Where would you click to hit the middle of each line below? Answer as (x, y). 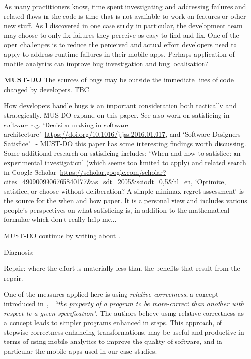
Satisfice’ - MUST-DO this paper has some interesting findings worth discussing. (125, 143)
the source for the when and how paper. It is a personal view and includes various (125, 200)
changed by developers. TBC (47, 89)
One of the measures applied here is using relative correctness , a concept (111, 294)
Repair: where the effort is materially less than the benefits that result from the (122, 268)
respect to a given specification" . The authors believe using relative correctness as (124, 313)
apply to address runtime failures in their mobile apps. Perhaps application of (119, 54)
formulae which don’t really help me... (60, 219)
